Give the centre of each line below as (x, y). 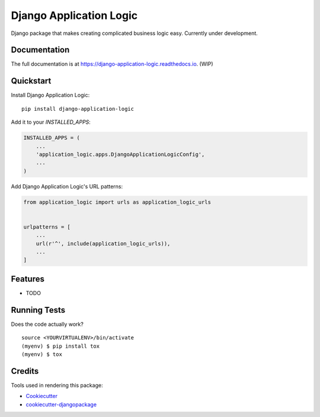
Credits (25, 371)
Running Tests (38, 310)
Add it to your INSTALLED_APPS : (51, 122)
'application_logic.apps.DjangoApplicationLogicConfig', (120, 154)
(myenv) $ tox (42, 354)
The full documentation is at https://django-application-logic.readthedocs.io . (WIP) (112, 64)
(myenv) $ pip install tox (61, 346)
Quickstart (31, 81)
